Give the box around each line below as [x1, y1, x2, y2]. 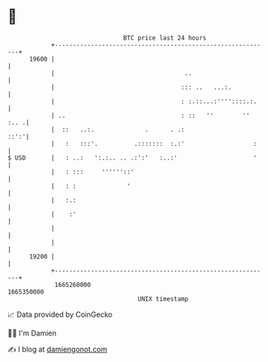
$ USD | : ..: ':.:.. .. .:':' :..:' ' [7, 153, 258, 162]
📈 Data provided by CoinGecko [7, 310, 113, 319]
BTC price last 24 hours [123, 34, 207, 42]
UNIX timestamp [137, 294, 189, 303]
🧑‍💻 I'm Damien [7, 328, 57, 338]
